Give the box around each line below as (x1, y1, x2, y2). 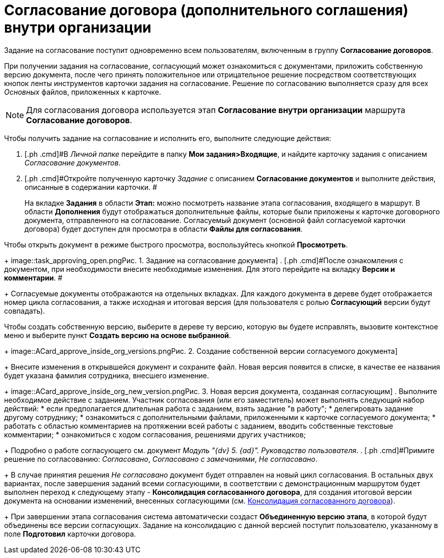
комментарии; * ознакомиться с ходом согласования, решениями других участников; (4, 430, 306, 439)
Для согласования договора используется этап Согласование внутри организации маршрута (26, 104, 406, 115)
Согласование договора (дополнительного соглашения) (4, 2, 408, 19)
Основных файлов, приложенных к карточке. (4, 87, 162, 96)
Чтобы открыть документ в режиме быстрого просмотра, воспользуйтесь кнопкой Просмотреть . (4, 240, 348, 249)
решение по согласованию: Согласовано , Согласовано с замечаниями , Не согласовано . (4, 454, 318, 463)
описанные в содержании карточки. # (24, 182, 158, 191)
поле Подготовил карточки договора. (4, 529, 136, 538)
